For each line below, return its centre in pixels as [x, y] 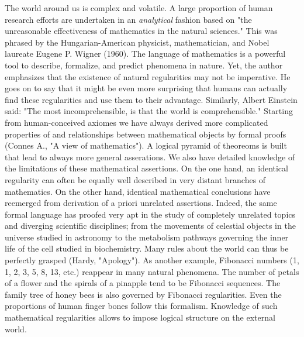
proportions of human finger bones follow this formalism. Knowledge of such [141, 306]
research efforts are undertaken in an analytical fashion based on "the [128, 19]
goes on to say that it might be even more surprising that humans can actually [146, 88]
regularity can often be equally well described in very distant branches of [135, 179]
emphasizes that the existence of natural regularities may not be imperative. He [148, 76]
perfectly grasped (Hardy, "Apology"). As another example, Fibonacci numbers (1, [152, 260]
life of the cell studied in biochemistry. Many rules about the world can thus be [147, 248]
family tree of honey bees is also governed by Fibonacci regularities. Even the [143, 294]
